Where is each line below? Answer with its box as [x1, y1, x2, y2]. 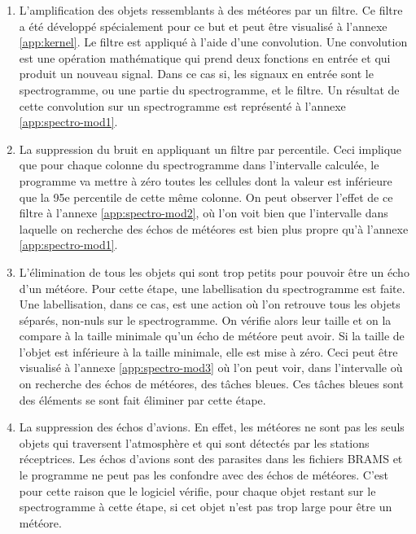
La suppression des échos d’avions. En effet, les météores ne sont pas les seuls [19, 418, 405, 436]
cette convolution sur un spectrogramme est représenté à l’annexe [19, 97, 346, 114]
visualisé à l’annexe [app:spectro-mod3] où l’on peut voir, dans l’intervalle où [19, 359, 403, 376]
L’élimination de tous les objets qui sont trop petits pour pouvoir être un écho [19, 263, 409, 280]
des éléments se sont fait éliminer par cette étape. [19, 391, 266, 408]
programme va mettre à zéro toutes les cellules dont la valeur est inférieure [19, 172, 392, 189]
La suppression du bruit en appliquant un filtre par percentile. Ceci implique [19, 140, 402, 157]
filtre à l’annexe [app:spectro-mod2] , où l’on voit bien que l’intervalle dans [19, 204, 388, 221]
